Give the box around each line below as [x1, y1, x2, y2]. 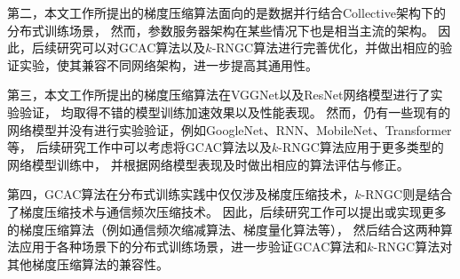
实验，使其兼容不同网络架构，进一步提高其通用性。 [19, 55, 318, 74]
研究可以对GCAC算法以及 [56, 38, 206, 57]
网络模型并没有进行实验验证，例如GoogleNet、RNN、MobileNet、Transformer [7, 120, 452, 139]
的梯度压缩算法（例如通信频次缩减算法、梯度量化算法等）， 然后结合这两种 [7, 219, 440, 238]
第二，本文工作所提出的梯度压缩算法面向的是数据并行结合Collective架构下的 [7, 4, 446, 21]
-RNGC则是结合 [361, 185, 453, 203]
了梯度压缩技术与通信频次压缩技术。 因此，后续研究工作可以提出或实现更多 [7, 202, 447, 220]
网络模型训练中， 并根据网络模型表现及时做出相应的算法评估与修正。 [7, 155, 409, 173]
